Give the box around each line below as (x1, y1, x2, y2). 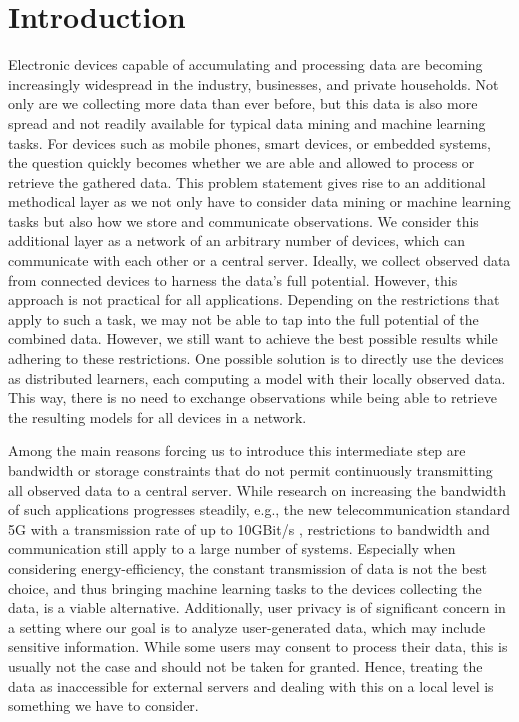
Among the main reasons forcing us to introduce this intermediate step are (8, 440, 466, 461)
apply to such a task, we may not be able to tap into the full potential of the (8, 308, 479, 329)
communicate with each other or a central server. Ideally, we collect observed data (8, 250, 511, 271)
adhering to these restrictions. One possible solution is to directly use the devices (8, 348, 504, 369)
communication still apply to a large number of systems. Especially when (8, 538, 456, 559)
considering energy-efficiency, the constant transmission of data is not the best (8, 557, 487, 578)
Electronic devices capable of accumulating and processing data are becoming (8, 54, 483, 75)
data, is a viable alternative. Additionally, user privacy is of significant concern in (8, 597, 506, 618)
